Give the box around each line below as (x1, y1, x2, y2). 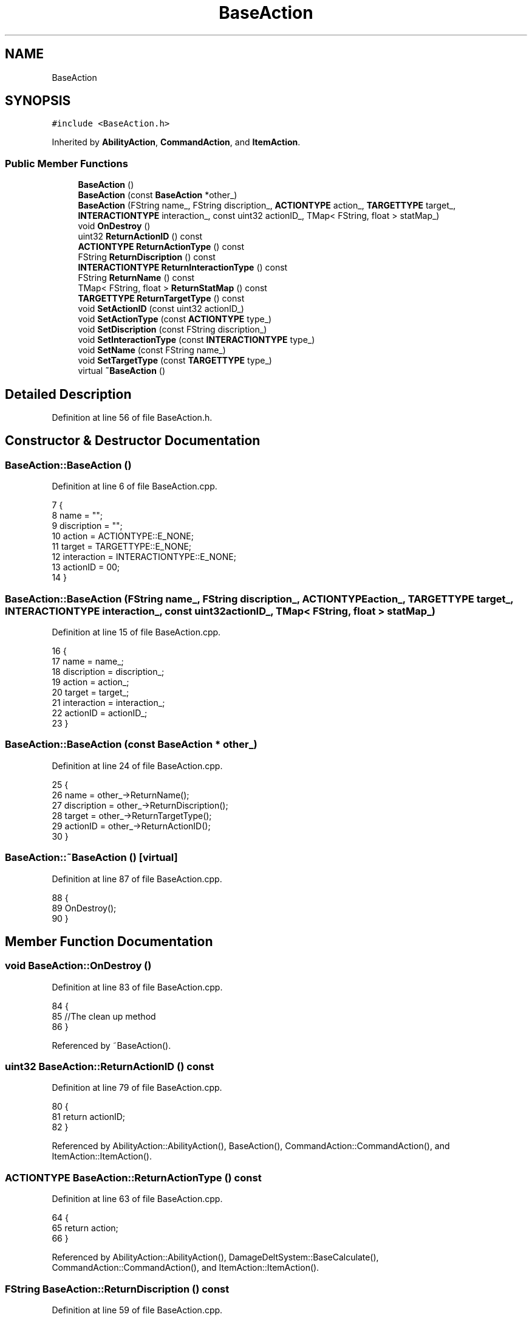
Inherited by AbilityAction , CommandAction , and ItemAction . (52, 137, 301, 148)
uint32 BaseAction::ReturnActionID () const (5, 1060, 214, 1073)
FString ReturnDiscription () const (78, 252, 216, 263)
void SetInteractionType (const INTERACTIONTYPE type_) (78, 334, 315, 345)
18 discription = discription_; (52, 666, 165, 677)
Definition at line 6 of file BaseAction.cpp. (52, 481, 217, 492)
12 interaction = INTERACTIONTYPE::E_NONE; (52, 551, 236, 562)
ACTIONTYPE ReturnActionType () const (78, 241, 245, 252)
